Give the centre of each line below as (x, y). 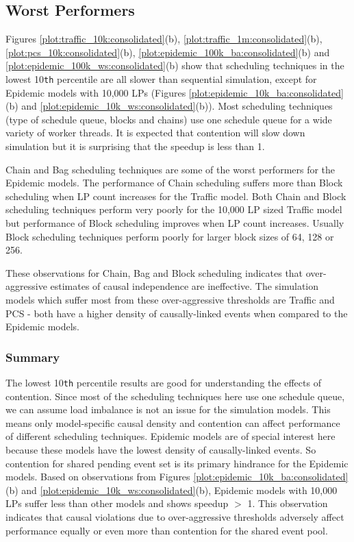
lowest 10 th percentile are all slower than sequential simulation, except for (161, 78)
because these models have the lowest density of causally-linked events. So (161, 449)
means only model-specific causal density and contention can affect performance (173, 422)
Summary (33, 357)
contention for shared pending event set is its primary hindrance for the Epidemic (177, 463)
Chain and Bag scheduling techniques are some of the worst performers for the (170, 169)
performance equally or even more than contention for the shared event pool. (167, 530)
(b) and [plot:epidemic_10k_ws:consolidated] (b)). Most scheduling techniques (169, 106)
